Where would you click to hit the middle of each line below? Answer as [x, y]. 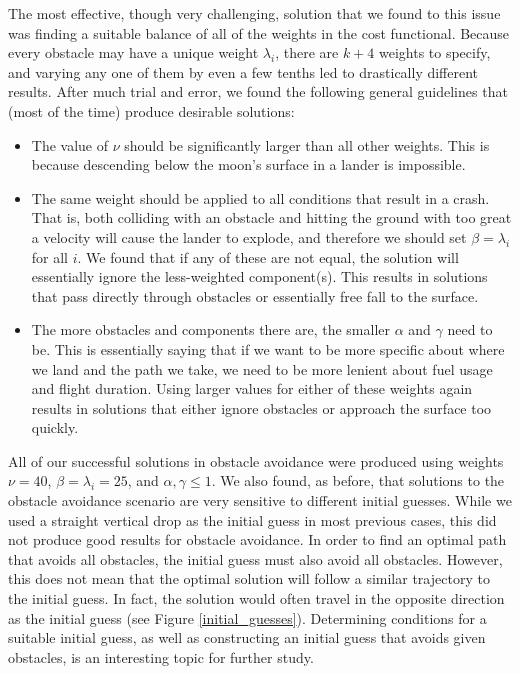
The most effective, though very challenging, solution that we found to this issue [254, 13]
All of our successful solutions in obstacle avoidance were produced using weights [256, 460]
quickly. [55, 427]
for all [50, 256]
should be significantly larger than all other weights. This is [307, 144]
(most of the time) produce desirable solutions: [151, 110]
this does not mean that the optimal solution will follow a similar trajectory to [249, 578]
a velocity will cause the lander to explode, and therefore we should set [249, 236]
